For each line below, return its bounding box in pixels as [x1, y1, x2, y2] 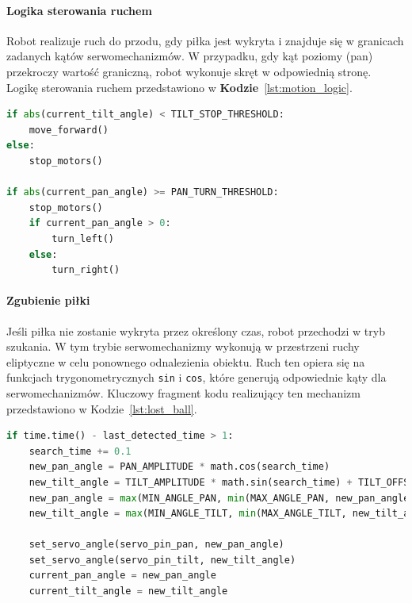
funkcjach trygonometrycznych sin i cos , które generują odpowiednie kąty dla [6, 369, 387, 386]
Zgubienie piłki [6, 292, 90, 309]
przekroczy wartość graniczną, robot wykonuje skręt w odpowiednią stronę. [6, 63, 372, 79]
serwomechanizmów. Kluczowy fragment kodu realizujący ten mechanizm [6, 384, 360, 401]
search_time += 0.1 [29, 445, 132, 457]
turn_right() [51, 264, 120, 276]
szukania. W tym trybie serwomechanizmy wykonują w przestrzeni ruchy [6, 338, 360, 355]
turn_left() [51, 232, 115, 244]
